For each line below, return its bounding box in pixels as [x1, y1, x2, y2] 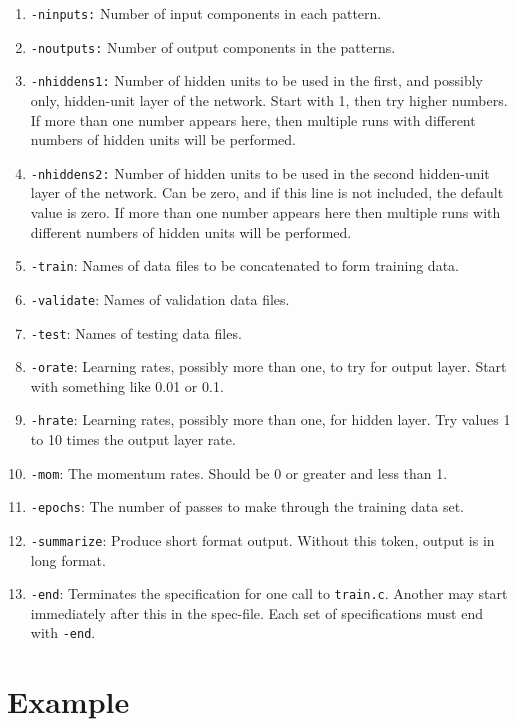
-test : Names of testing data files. [30, 322, 242, 343]
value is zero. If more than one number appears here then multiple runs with [30, 202, 501, 222]
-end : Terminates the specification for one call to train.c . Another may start [30, 583, 508, 604]
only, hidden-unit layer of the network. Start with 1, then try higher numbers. [30, 89, 508, 110]
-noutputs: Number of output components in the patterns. [30, 36, 396, 57]
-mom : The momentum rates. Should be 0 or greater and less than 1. [30, 462, 448, 483]
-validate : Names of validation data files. [30, 288, 290, 309]
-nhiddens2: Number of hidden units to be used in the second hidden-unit [30, 162, 490, 183]
